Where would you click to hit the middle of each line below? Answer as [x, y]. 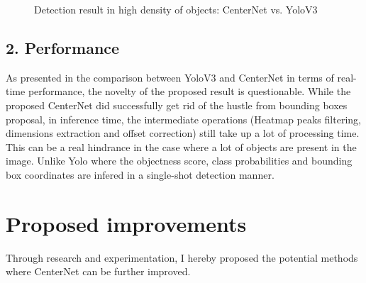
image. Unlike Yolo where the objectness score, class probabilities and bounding [179, 161]
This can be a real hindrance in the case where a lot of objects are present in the [181, 146]
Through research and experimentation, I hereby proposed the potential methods [182, 257]
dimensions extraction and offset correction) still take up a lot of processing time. [183, 133]
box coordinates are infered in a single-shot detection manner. [140, 174]
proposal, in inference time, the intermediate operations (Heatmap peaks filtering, [183, 119]
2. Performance [63, 47]
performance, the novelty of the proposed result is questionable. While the [189, 91]
